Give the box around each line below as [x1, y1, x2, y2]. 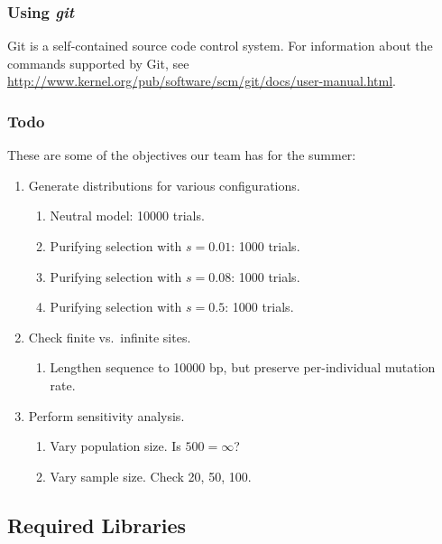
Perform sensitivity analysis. [28, 406, 185, 425]
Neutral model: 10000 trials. [50, 206, 205, 225]
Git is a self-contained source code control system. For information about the [7, 36, 433, 55]
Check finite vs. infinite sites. [28, 327, 191, 346]
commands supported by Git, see [7, 53, 189, 72]
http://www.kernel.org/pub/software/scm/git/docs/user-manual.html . [7, 71, 397, 90]
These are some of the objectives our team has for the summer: [7, 145, 356, 164]
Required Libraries [7, 511, 187, 539]
